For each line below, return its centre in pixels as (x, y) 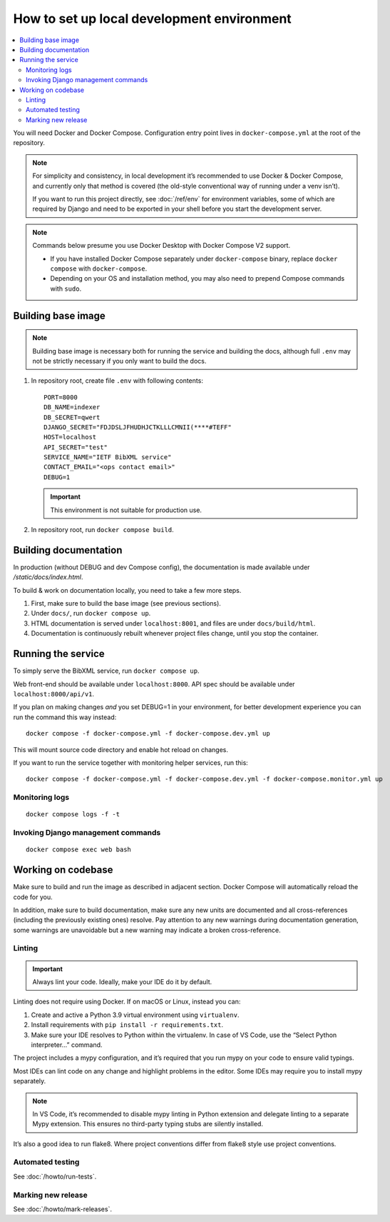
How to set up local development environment (152, 19)
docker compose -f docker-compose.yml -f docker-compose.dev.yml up (148, 733)
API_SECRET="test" (76, 447)
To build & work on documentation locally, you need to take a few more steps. (127, 590)
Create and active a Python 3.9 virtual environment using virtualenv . (135, 1015)
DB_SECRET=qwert (72, 417)
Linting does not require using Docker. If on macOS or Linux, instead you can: (127, 1002)
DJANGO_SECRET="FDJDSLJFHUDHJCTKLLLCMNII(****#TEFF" (138, 427)
